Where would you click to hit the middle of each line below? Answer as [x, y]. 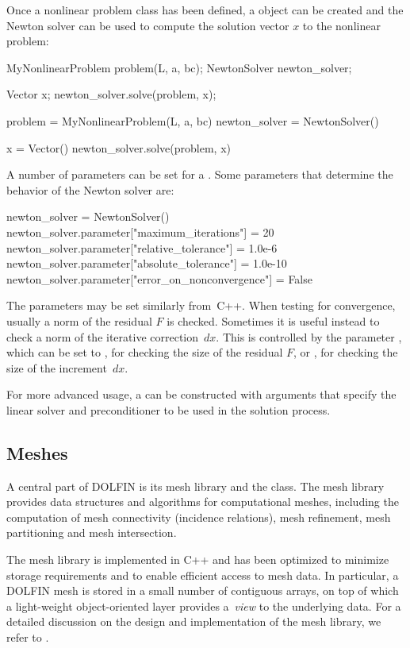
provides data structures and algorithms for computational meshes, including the [203, 501]
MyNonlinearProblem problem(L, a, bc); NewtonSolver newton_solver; [179, 67]
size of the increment [57, 367]
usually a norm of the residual [79, 320]
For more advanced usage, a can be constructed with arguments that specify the [201, 394]
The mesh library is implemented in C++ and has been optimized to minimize [198, 559]
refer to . [28, 637]
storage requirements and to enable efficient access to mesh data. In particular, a [203, 575]
